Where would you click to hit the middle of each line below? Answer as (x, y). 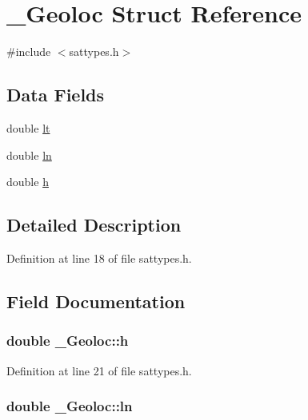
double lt (28, 127)
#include (29, 52)
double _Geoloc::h (68, 341)
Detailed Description (94, 225)
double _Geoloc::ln (70, 406)
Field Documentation (96, 301)
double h (28, 182)
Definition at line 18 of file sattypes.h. (99, 258)
